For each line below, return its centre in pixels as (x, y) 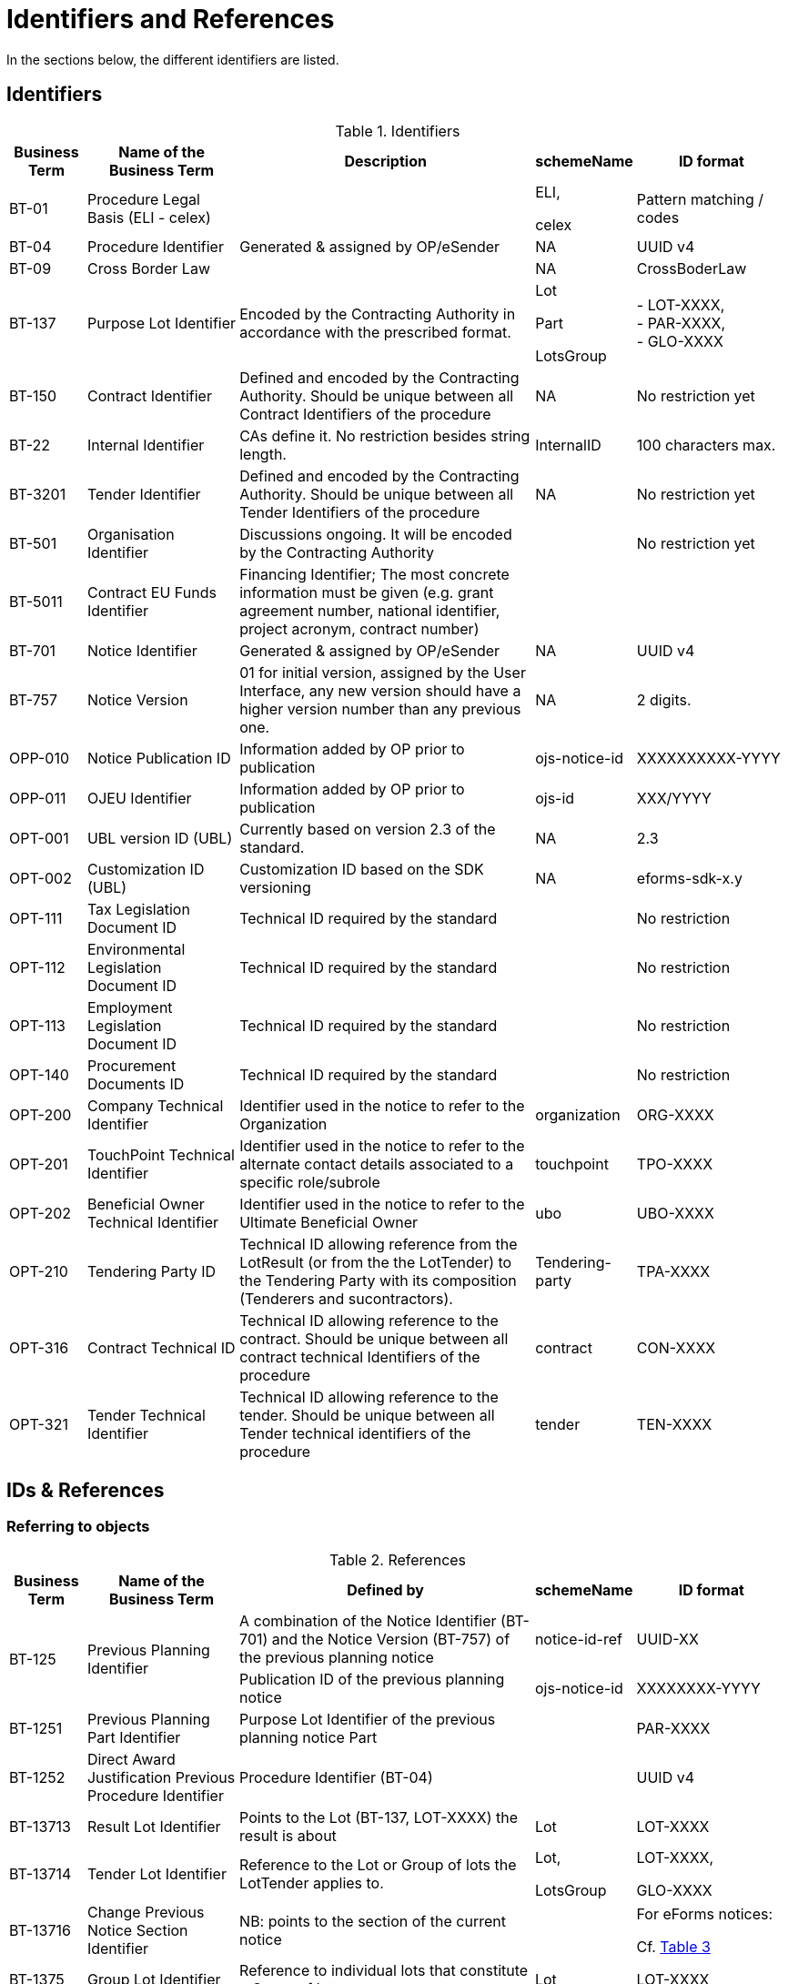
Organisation (131, 534)
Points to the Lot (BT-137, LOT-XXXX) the (379, 1817)
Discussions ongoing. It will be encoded (376, 534)
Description (385, 161)
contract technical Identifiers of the (360, 1356)
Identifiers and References (171, 19)
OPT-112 (37, 967)
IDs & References (86, 1491)
